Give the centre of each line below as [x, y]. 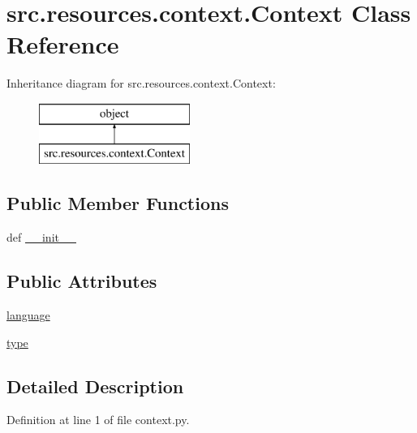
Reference [63, 44]
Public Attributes [82, 281]
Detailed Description [95, 386]
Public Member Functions [118, 203]
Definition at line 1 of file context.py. [98, 420]
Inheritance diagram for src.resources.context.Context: [141, 83]
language [28, 315]
